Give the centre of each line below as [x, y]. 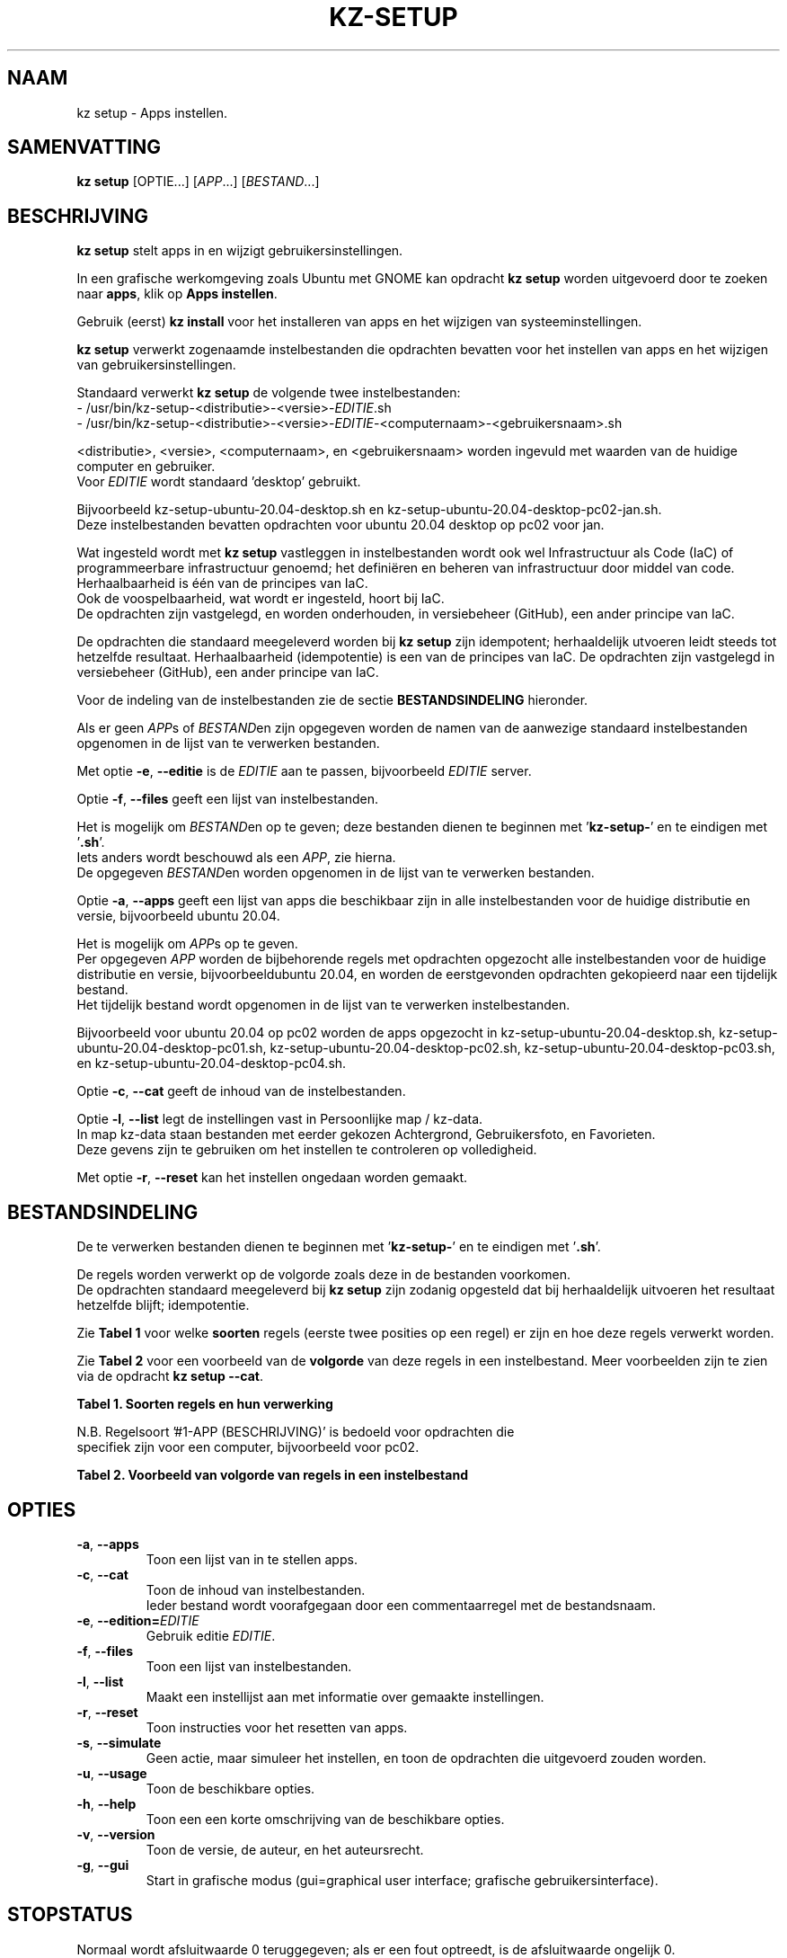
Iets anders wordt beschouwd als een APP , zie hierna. [236, 858]
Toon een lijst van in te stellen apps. [252, 1559]
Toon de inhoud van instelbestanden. [256, 1589]
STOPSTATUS [70, 1915]
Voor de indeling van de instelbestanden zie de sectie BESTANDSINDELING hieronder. [332, 700]
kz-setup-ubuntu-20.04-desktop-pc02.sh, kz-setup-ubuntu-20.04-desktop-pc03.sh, [522, 1048]
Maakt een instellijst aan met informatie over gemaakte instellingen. [345, 1696]
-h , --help [106, 1803]
